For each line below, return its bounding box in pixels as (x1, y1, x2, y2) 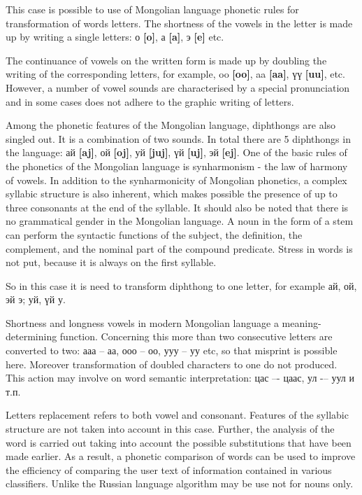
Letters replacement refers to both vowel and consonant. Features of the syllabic (6, 407, 349, 422)
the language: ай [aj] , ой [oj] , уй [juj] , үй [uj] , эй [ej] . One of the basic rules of (6, 145, 347, 160)
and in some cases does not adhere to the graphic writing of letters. (6, 94, 294, 109)
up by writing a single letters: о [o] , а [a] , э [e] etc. (6, 29, 224, 44)
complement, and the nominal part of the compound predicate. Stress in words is (6, 241, 353, 256)
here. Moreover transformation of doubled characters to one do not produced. (6, 356, 338, 371)
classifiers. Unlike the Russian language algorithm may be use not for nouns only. (6, 476, 354, 491)
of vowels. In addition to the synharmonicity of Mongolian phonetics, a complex (6, 172, 347, 187)
